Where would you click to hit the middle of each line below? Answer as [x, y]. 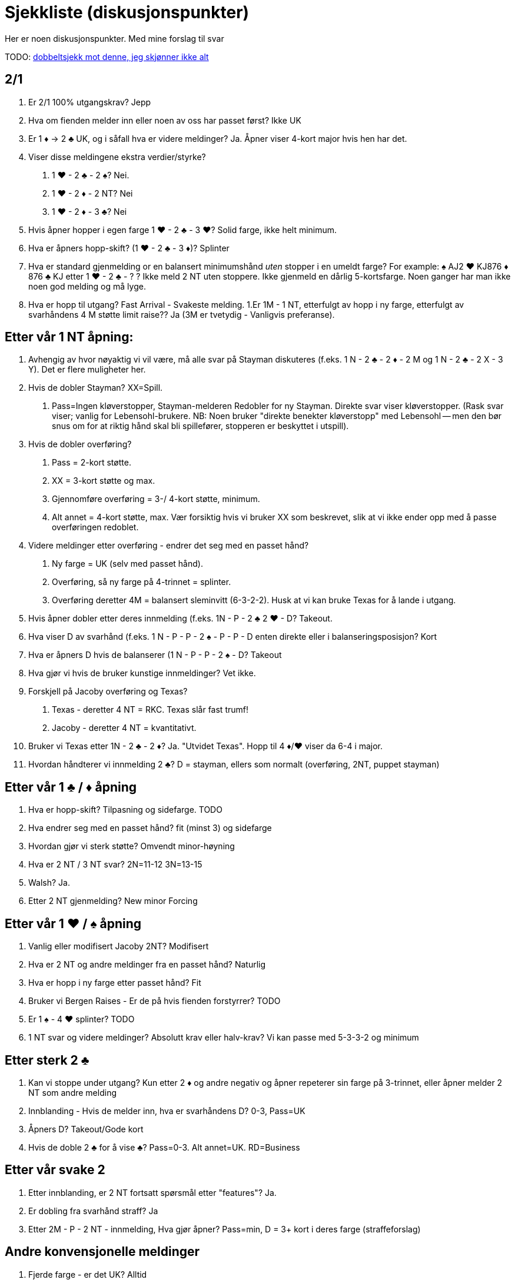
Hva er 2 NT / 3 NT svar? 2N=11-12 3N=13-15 [115, 865]
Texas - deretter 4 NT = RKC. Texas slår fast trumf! [150, 710]
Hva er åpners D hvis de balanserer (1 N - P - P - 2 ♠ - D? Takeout [155, 655]
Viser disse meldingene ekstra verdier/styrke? [117, 157]
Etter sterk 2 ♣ [47, 1060]
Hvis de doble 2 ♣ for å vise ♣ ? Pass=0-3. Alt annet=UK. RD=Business [164, 1147]
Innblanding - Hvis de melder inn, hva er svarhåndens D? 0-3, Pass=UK [167, 1111]
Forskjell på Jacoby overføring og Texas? [108, 692]
